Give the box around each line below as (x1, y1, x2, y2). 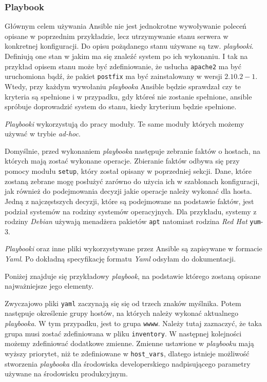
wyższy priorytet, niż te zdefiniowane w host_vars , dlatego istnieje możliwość (5, 348, 250, 358)
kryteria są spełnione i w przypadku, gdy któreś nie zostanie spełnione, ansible (5, 91, 252, 102)
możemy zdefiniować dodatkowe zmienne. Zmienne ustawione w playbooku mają (5, 338, 254, 349)
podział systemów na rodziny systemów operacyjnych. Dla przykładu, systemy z (5, 206, 257, 216)
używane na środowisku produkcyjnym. (5, 368, 128, 379)
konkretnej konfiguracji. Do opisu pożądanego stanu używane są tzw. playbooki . (5, 41, 254, 51)
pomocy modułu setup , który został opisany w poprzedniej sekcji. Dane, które (5, 166, 252, 176)
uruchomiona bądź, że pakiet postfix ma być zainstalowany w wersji (5, 71, 222, 82)
